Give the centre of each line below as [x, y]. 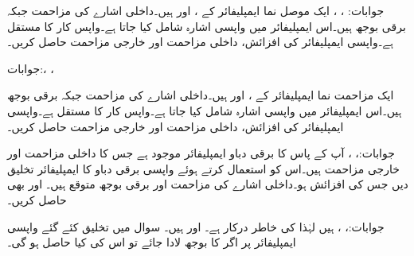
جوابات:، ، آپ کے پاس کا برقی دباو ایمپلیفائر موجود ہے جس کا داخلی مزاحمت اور [201, 153]
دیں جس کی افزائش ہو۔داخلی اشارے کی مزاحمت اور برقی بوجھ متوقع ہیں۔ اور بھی [208, 184]
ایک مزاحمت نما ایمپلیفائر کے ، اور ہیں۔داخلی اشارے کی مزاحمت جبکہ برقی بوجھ [201, 95]
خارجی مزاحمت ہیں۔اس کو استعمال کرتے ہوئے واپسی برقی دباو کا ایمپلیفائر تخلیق [203, 168]
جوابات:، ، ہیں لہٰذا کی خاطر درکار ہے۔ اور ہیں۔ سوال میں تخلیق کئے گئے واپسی [196, 226]
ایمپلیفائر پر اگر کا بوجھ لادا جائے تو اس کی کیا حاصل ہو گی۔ [152, 242]
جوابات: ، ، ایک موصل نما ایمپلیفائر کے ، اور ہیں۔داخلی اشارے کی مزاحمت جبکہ [196, 10]
